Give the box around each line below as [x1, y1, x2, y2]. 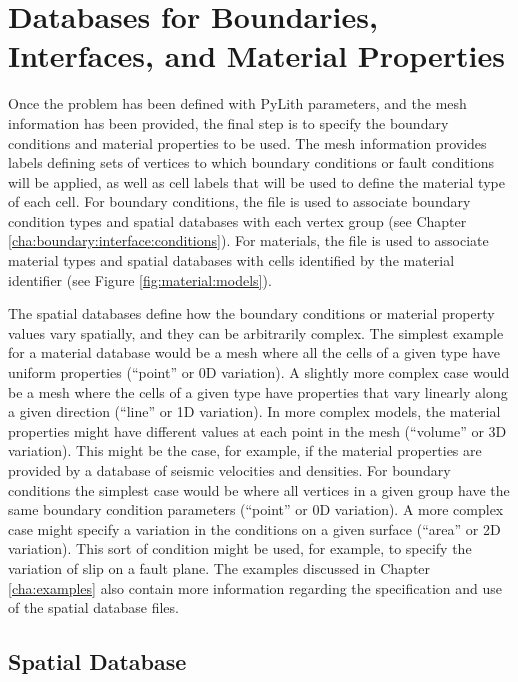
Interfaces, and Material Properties [8, 35, 505, 76]
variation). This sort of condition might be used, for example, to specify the [8, 538, 472, 559]
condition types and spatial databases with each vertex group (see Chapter [8, 210, 467, 231]
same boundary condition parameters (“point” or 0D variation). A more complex [8, 499, 504, 520]
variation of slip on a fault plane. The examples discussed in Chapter [8, 557, 431, 578]
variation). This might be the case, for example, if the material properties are [8, 440, 482, 461]
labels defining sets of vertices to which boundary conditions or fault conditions [8, 152, 494, 173]
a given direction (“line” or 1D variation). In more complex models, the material [8, 401, 501, 422]
